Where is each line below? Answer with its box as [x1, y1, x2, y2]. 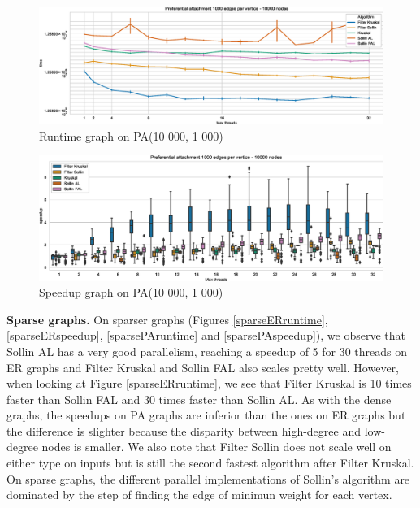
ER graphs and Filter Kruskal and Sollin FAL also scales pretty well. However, [6, 358, 399, 376]
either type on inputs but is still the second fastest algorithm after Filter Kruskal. [6, 454, 414, 471]
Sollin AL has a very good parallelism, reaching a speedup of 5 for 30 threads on [6, 342, 408, 359]
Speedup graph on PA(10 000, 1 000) [39, 284, 223, 301]
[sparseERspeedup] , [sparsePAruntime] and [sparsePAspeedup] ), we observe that [6, 327, 405, 344]
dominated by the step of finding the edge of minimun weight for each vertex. [6, 486, 392, 503]
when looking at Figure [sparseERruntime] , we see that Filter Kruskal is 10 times [6, 375, 412, 392]
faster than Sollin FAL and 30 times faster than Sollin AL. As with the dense [6, 390, 392, 407]
